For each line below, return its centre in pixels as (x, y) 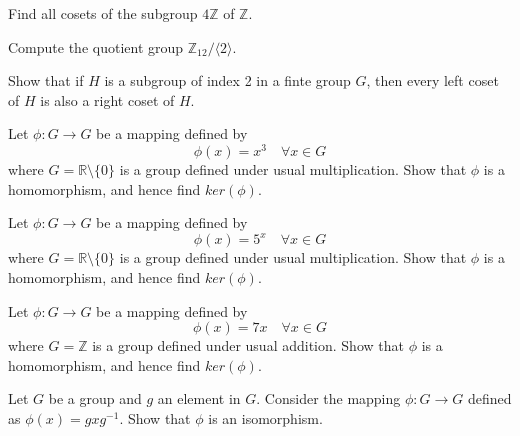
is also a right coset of (107, 99)
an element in (199, 398)
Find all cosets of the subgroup (103, 13)
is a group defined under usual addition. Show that (248, 345)
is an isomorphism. (265, 417)
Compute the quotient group (96, 46)
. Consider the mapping (328, 398)
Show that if (46, 80)
